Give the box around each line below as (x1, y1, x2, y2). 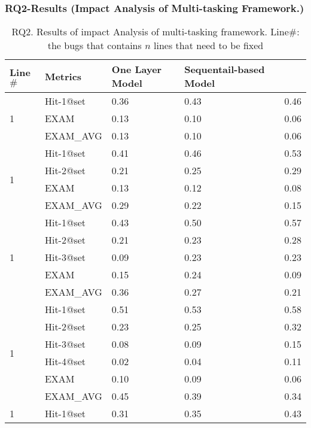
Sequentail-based (184, 62, 265, 77)
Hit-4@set (44, 354, 86, 369)
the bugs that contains (47, 38, 142, 53)
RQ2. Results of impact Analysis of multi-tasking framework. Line (11, 25, 289, 39)
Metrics (44, 69, 82, 83)
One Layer (111, 62, 162, 77)
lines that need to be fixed (154, 38, 264, 53)
